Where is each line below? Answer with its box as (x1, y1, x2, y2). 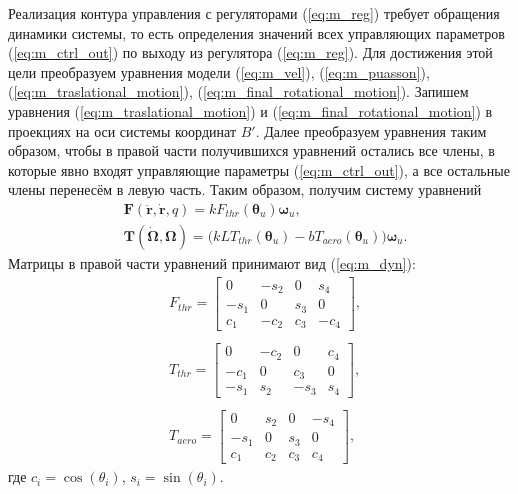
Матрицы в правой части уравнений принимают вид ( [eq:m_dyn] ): (8, 253, 416, 273)
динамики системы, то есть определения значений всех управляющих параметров (8, 22, 505, 43)
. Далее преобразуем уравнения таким (255, 120, 487, 141)
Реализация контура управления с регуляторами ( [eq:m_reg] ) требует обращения (8, 3, 500, 23)
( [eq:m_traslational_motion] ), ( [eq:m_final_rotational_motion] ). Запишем (8, 81, 469, 102)
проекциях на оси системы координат (8, 120, 237, 141)
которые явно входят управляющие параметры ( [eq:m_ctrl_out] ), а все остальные (8, 159, 510, 180)
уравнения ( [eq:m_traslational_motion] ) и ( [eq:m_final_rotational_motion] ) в (8, 100, 493, 121)
